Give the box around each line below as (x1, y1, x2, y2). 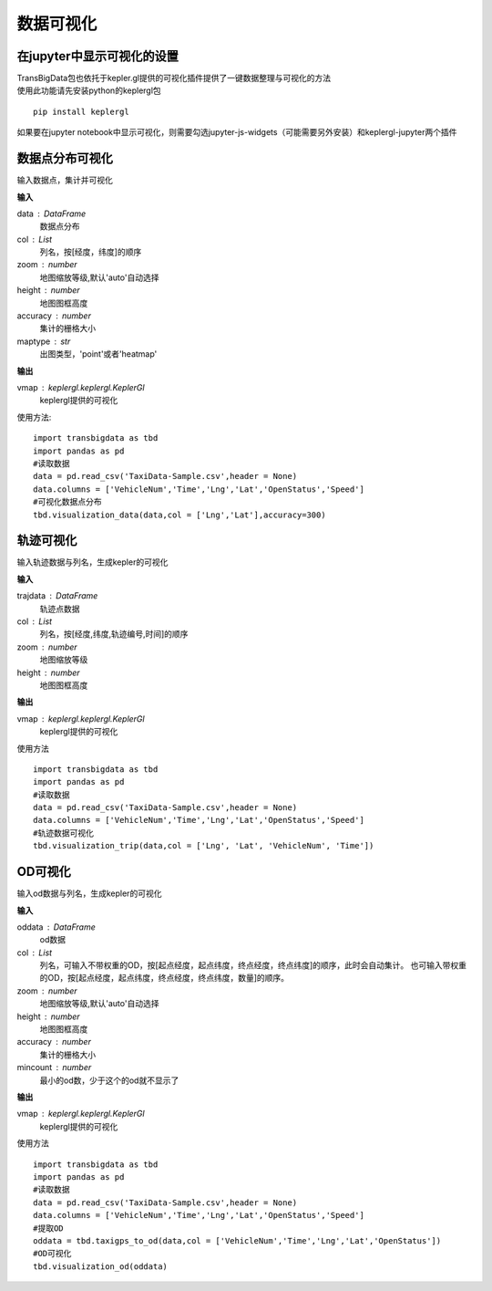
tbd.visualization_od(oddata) (33, 1261, 169, 1272)
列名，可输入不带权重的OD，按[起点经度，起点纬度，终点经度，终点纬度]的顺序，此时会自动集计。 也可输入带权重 (39, 960, 466, 971)
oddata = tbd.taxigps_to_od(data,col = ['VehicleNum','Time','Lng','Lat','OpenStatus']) (33, 1235, 442, 1245)
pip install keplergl (33, 106, 129, 117)
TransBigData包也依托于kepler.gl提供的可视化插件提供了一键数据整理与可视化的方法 (16, 73, 332, 84)
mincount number (16, 1062, 92, 1073)
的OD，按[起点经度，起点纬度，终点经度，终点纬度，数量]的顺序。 (39, 973, 290, 984)
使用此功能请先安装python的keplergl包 (16, 85, 161, 96)
